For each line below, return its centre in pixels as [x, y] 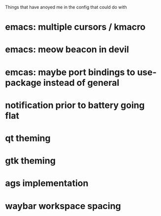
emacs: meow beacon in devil [67, 50]
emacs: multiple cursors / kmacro [75, 27]
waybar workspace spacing [63, 206]
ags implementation [47, 183]
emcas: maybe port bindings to [70, 72]
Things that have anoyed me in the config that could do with [66, 7]
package [23, 83]
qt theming [28, 138]
